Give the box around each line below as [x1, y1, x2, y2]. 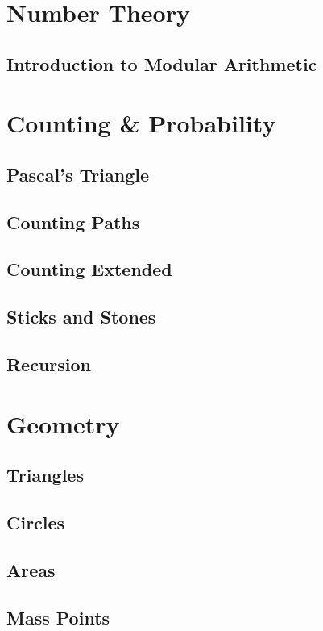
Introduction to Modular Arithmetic [6, 51, 317, 76]
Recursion [6, 352, 92, 377]
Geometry [6, 407, 120, 440]
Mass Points [6, 604, 110, 629]
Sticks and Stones [6, 304, 156, 329]
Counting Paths [6, 209, 140, 234]
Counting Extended [6, 257, 172, 282]
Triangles [6, 462, 84, 487]
